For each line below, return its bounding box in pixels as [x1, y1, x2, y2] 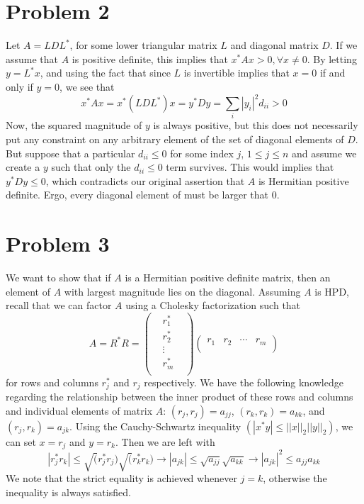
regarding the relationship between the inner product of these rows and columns [6, 389, 353, 404]
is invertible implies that [183, 65, 290, 80]
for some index [170, 145, 234, 160]
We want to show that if [6, 270, 111, 285]
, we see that [59, 79, 115, 94]
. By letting [307, 51, 357, 66]
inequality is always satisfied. [6, 484, 131, 499]
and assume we [292, 145, 357, 160]
